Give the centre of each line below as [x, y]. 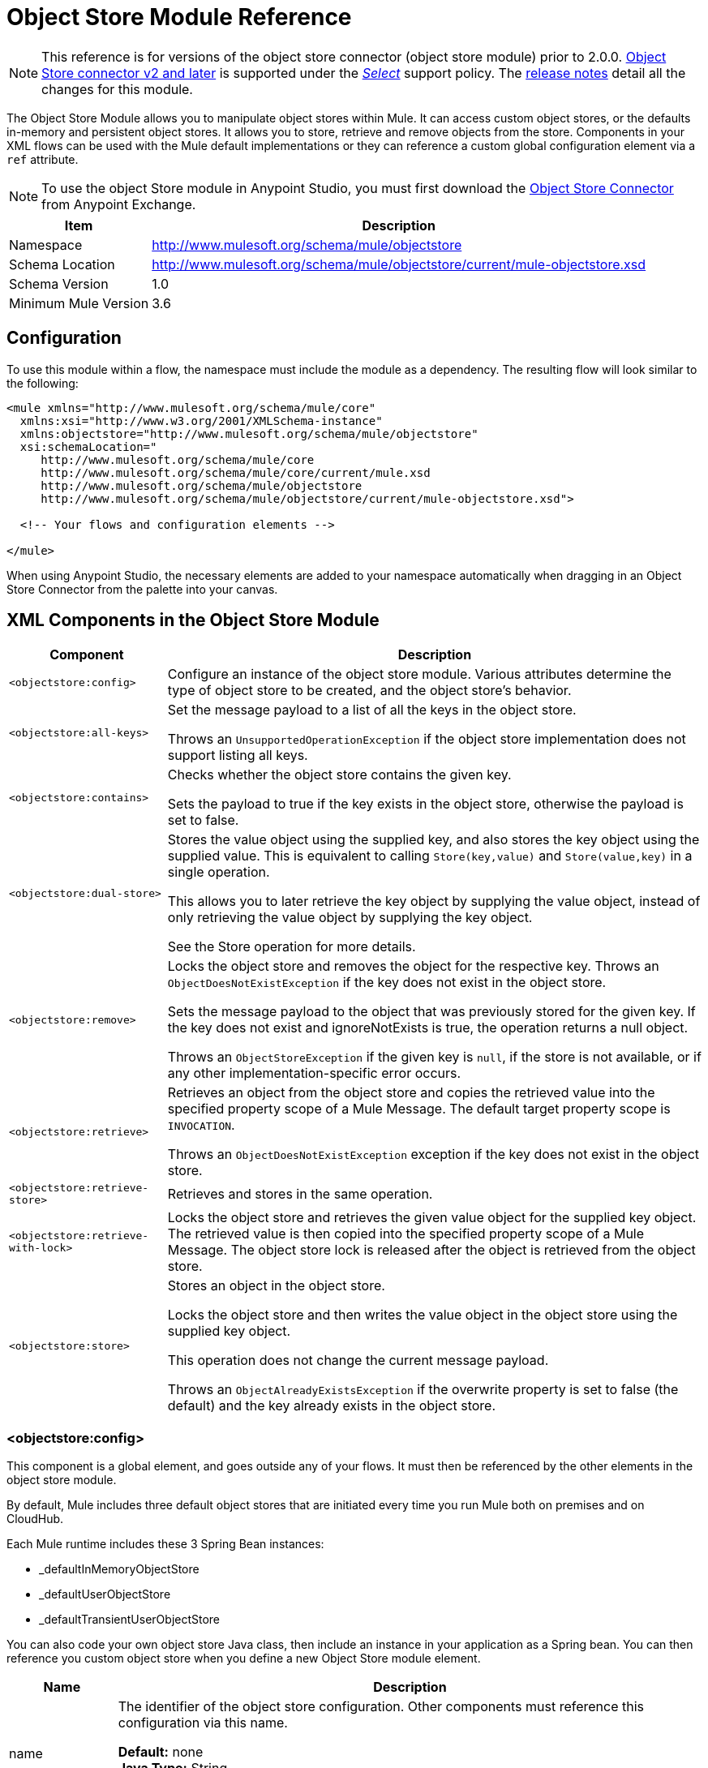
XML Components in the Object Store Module [193, 620]
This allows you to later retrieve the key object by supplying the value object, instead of [434, 901]
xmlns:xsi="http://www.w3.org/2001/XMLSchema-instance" [201, 421]
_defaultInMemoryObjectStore [119, 1569]
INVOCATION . [201, 1125]
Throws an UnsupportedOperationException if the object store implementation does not [427, 739]
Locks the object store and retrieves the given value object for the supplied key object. [432, 1218]
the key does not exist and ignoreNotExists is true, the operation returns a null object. [428, 1028]
